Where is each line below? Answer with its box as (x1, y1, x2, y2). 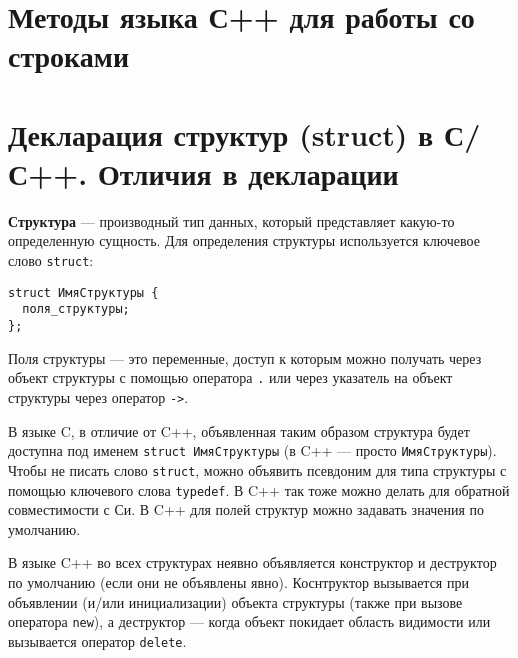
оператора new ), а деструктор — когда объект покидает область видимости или (8, 611, 491, 632)
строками (8, 35, 130, 76)
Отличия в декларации (97, 152, 399, 193)
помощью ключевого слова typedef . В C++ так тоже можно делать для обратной (8, 479, 510, 500)
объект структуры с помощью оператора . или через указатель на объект (8, 367, 453, 388)
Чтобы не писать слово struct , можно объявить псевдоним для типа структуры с (8, 459, 507, 480)
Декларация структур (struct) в (8, 113, 434, 154)
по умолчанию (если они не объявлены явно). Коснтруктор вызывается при (8, 571, 469, 592)
